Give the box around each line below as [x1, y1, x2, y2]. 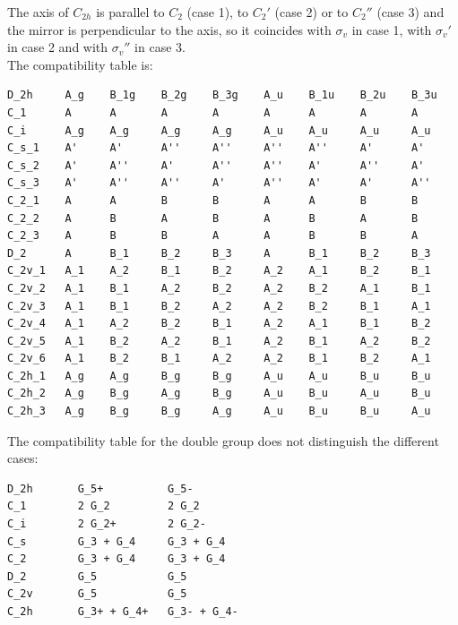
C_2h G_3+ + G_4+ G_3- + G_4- [7, 605, 238, 618]
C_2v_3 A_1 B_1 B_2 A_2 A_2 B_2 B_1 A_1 [7, 299, 431, 312]
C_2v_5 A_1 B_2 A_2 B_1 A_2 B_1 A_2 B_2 [7, 334, 431, 347]
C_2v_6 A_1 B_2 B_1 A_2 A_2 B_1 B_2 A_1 [7, 352, 431, 365]
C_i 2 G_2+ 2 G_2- [7, 518, 206, 531]
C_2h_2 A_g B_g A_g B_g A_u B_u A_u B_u [7, 387, 431, 400]
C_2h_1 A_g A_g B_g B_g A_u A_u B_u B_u [7, 369, 431, 382]
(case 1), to [186, 3, 249, 21]
